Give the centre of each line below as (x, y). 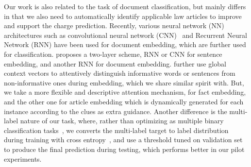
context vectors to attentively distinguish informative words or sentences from (120, 73)
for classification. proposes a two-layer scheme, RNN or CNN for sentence (113, 54)
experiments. (23, 159)
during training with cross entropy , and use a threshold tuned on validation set (123, 140)
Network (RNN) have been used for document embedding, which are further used (125, 44)
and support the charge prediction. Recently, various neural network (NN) (114, 25)
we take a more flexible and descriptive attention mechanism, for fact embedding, (125, 92)
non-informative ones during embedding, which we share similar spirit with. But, (124, 82)
